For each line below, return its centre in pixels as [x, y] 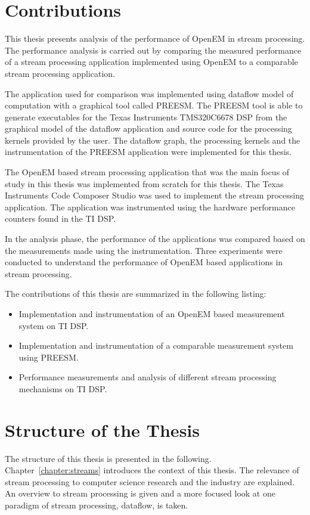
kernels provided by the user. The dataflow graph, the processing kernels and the [153, 140]
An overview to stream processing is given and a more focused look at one [140, 493]
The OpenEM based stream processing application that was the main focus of [147, 172]
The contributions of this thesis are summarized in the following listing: [136, 294]
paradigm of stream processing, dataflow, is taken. [97, 505]
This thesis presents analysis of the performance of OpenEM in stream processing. [155, 38]
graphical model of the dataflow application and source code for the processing [148, 128]
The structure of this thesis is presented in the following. [108, 458]
